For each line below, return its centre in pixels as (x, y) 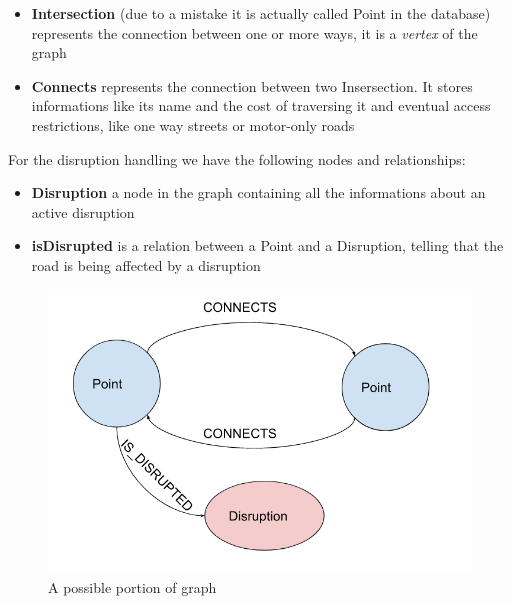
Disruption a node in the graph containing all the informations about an (258, 192)
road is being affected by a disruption (146, 264)
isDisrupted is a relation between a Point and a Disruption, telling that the (267, 245)
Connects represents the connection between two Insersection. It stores (252, 85)
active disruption (83, 211)
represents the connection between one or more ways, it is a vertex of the (254, 32)
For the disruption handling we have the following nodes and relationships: (237, 158)
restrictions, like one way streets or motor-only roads (193, 124)
